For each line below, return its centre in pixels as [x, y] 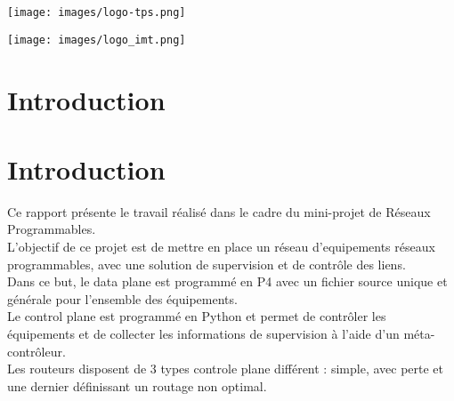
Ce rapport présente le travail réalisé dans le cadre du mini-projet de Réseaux [219, 211]
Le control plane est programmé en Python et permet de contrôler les [197, 316]
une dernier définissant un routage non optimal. [137, 385]
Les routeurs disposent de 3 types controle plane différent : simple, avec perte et [226, 369]
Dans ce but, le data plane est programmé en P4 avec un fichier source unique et [227, 281]
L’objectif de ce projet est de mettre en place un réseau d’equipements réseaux [221, 246]
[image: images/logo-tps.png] [97, 12]
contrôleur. [36, 351]
